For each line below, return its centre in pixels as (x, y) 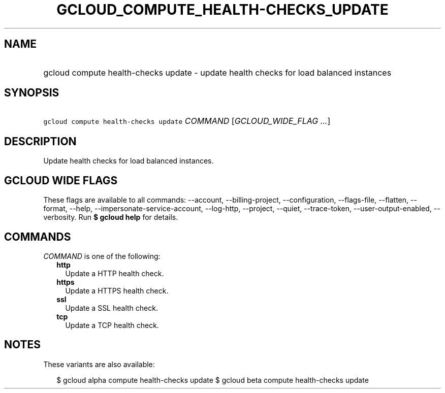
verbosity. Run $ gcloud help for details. (111, 217)
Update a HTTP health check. (115, 273)
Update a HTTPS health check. (117, 290)
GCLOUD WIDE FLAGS (61, 180)
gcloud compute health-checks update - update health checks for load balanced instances (217, 72)
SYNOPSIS (32, 93)
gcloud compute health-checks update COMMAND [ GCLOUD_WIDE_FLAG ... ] (187, 121)
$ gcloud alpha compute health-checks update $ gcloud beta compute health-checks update (213, 380)
